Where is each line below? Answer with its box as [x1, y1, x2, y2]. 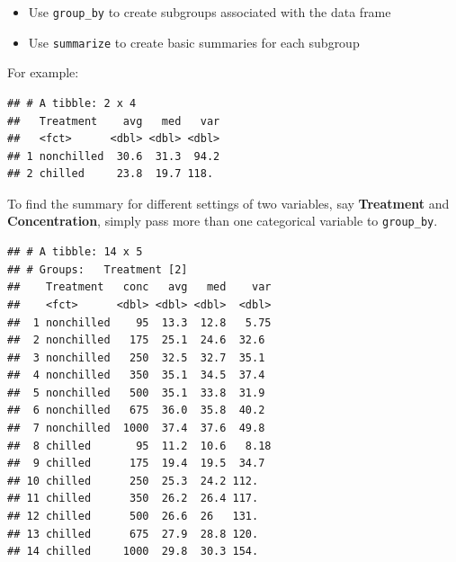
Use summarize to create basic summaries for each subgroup [28, 32, 360, 51]
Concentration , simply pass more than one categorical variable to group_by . [7, 211, 438, 230]
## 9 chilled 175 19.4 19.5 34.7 [7, 457, 265, 470]
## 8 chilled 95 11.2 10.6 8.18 [7, 439, 272, 452]
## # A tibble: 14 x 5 [7, 245, 143, 259]
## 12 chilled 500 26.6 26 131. [7, 510, 259, 523]
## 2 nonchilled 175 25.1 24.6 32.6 [7, 334, 265, 347]
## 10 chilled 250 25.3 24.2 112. [7, 474, 259, 487]
